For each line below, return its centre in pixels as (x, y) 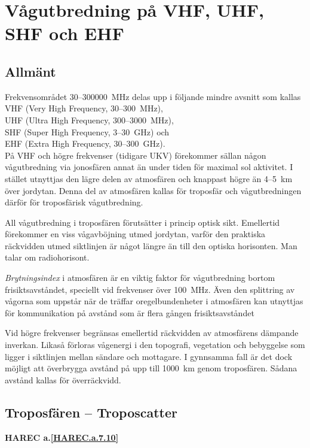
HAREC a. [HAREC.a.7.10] (62, 437)
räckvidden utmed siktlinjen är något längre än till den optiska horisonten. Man (151, 245)
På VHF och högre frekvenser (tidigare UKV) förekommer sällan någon (136, 155)
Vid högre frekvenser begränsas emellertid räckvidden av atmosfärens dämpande (152, 333)
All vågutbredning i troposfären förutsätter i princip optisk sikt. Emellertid (142, 222)
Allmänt (30, 71)
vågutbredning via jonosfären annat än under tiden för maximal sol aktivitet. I (149, 167)
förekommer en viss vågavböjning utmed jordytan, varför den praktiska (135, 234)
